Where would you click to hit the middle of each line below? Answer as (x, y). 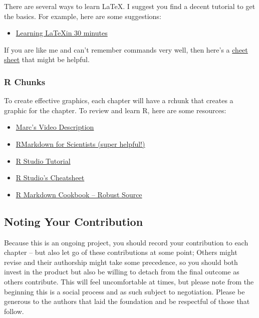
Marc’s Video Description (55, 127)
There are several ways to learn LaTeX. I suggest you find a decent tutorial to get (130, 6)
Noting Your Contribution (74, 221)
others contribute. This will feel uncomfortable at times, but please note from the (129, 281)
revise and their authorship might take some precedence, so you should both (121, 262)
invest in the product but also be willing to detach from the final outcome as (122, 272)
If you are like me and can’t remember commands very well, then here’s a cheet (126, 49)
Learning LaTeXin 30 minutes (62, 33)
